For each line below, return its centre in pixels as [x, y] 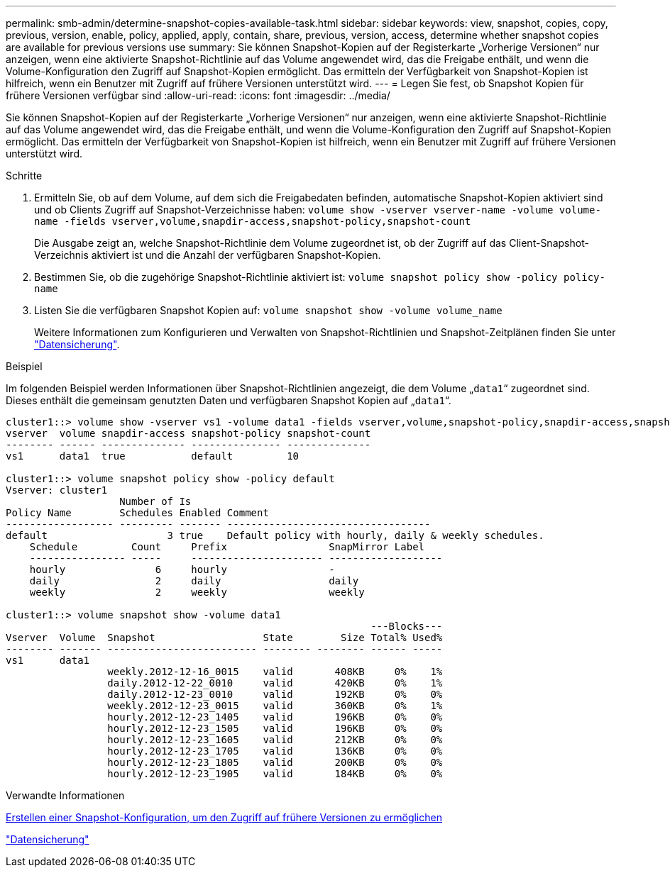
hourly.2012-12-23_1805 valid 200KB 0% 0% [275, 762]
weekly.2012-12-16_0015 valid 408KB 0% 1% [275, 672]
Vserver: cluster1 [57, 490]
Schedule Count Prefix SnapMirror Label [227, 547]
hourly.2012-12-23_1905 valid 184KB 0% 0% [275, 774]
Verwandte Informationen [65, 795]
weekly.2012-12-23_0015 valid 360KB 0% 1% [275, 706]
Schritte [24, 176]
